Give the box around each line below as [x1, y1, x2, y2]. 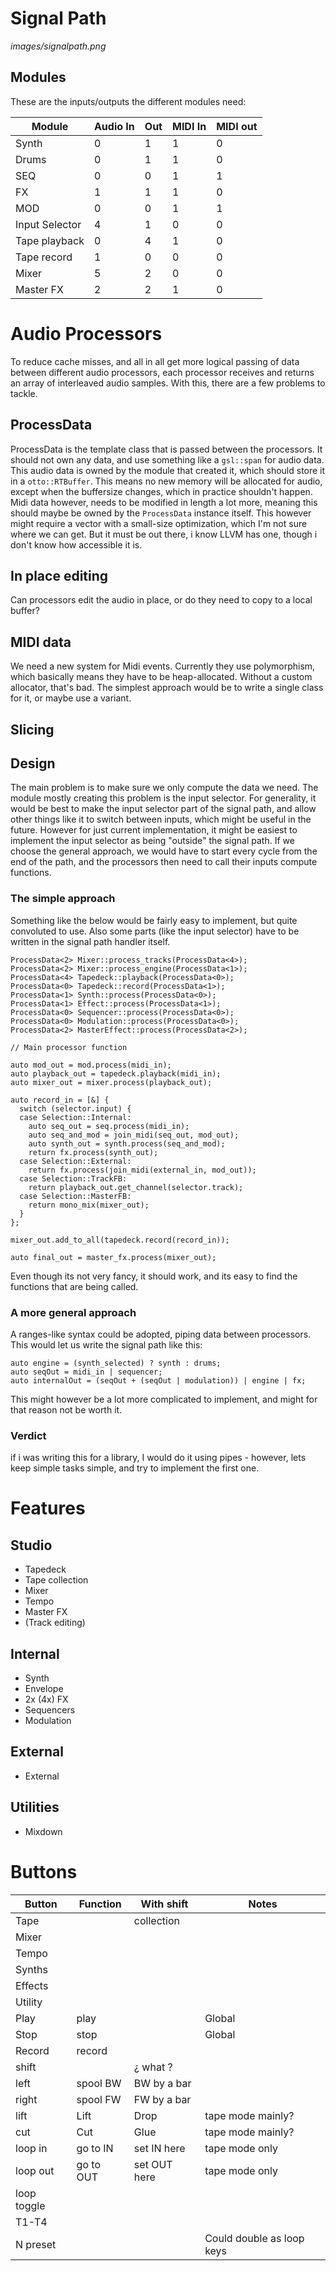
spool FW [76, 2092, 122, 2106]
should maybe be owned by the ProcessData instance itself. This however [10, 507, 312, 519]
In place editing [10, 567, 109, 584]
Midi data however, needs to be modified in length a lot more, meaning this [10, 496, 318, 508]
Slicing [10, 721, 55, 738]
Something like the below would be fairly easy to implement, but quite [10, 914, 298, 926]
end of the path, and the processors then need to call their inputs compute [10, 856, 318, 868]
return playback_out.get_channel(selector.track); [28, 1182, 244, 1192]
